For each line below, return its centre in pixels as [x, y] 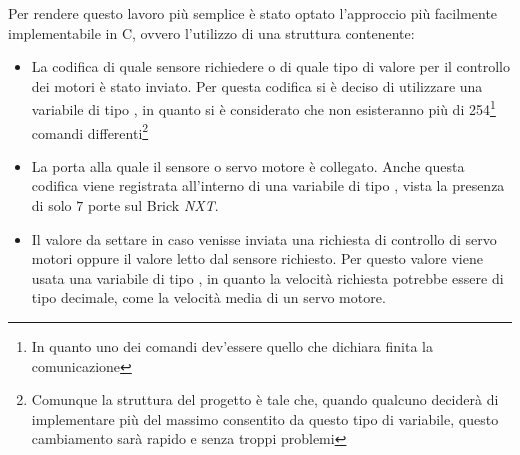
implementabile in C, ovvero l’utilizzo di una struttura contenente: [211, 32]
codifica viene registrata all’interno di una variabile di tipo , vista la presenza [268, 185]
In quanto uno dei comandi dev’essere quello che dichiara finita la [232, 346]
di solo [51, 205]
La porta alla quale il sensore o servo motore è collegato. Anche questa [248, 165]
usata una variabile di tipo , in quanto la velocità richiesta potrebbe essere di [267, 277]
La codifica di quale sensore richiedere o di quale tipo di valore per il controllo [270, 66]
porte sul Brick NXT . [153, 205]
